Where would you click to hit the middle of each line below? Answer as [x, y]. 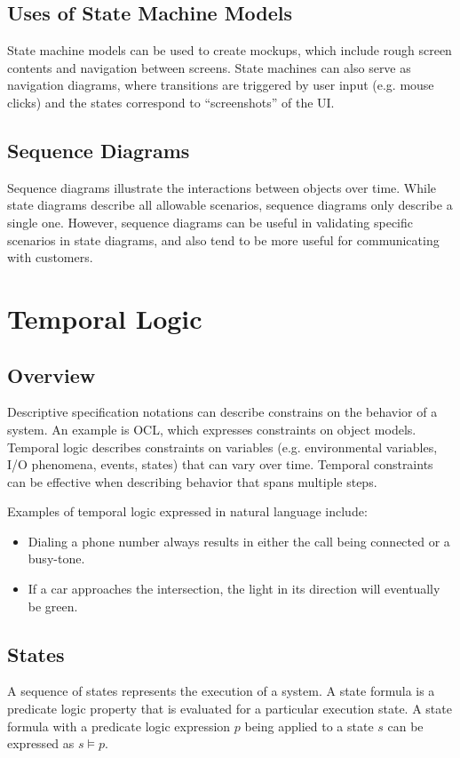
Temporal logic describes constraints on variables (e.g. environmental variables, [222, 447]
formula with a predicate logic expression [119, 726]
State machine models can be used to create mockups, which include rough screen [230, 50]
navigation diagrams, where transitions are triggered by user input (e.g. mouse [221, 85]
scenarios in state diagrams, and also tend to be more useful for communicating [223, 239]
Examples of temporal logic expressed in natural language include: [187, 511]
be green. [53, 606]
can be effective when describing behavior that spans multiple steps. [192, 481]
